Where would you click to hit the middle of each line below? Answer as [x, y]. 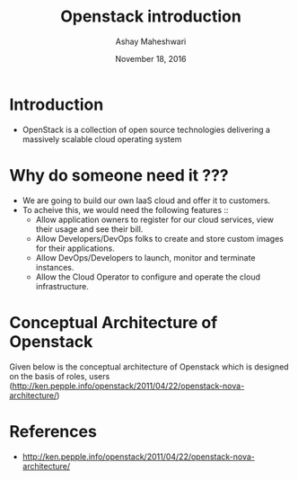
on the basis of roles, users [60, 376]
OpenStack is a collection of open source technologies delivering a [146, 129]
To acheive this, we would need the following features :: [125, 209]
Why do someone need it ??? [119, 175]
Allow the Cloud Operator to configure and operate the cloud [148, 277]
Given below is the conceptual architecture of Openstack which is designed [149, 367]
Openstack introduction [151, 17]
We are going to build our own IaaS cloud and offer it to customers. [146, 200]
